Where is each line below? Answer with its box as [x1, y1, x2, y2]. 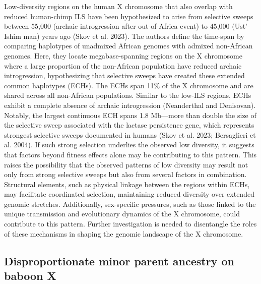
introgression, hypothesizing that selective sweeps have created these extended [4, 70, 245, 81]
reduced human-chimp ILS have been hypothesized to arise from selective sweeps [4, 11, 253, 21]
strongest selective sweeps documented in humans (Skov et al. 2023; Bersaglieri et [4, 129, 256, 140]
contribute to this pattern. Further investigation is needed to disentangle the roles [4, 218, 257, 229]
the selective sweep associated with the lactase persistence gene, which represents [4, 120, 254, 130]
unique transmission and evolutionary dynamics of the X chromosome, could [4, 208, 240, 219]
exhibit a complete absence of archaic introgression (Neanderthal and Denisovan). [4, 99, 256, 110]
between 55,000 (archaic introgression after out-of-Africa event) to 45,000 [4, 21, 230, 31]
